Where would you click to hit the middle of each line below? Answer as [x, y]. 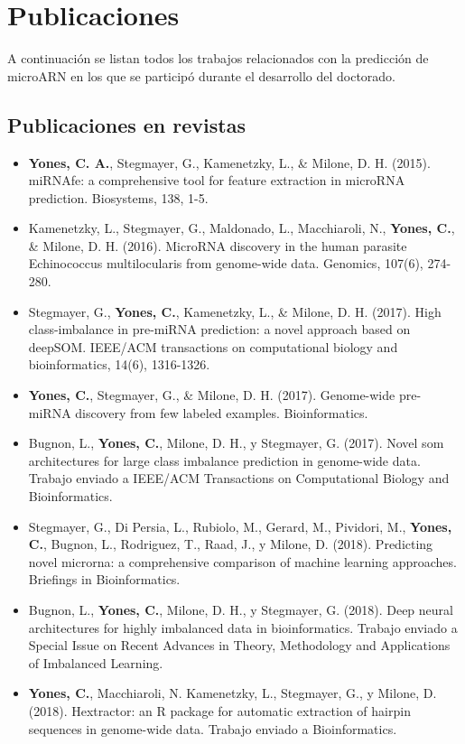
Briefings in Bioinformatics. [104, 579]
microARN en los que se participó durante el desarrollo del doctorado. [201, 75]
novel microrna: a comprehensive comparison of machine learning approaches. [242, 561]
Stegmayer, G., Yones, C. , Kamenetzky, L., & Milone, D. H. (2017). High [235, 311]
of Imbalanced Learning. [96, 662]
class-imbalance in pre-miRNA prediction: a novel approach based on [219, 329]
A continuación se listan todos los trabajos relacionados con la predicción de [218, 58]
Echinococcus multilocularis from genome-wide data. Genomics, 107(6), [226, 263]
